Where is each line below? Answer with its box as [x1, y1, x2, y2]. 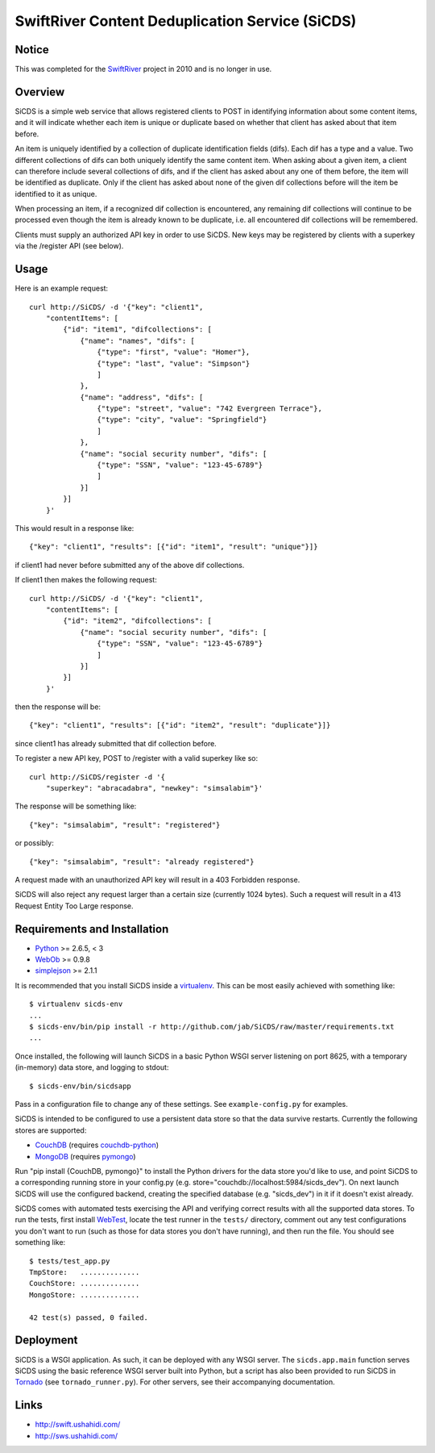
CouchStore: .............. [29, 1279, 140, 1288]
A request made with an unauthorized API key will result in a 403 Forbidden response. [14, 875, 300, 884]
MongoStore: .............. [29, 1290, 140, 1299]
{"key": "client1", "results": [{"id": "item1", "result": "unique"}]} [29, 542, 318, 552]
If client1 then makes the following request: [14, 575, 157, 585]
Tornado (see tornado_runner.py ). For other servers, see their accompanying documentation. [14, 1377, 335, 1387]
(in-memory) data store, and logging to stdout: [14, 1063, 169, 1072]
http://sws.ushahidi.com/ [35, 1430, 118, 1440]
